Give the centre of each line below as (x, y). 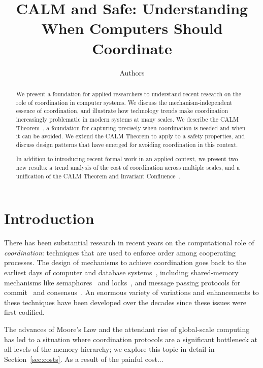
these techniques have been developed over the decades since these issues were (125, 302)
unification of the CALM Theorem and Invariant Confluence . (98, 176)
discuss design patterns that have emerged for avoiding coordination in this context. (127, 144)
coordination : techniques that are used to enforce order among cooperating (120, 252)
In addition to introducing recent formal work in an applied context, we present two (127, 159)
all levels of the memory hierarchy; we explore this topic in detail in (109, 349)
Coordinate (132, 48)
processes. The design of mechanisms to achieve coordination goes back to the (125, 262)
